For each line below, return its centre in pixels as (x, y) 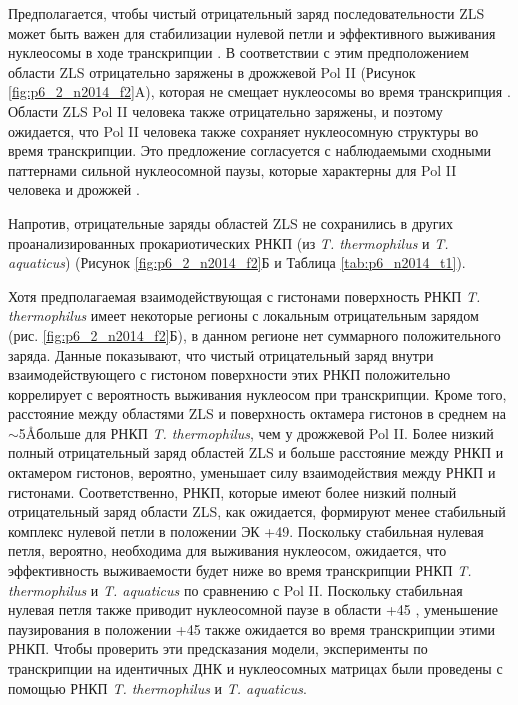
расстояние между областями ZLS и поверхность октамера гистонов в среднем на (257, 413)
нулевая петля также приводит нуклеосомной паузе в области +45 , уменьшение (253, 609)
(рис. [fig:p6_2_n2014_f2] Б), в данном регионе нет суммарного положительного (254, 334)
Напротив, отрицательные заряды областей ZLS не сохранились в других (231, 222)
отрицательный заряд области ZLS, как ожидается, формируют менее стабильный (257, 511)
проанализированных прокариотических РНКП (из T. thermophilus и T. (228, 242)
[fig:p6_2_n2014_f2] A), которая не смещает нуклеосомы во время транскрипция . (259, 91)
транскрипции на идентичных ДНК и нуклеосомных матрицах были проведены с (255, 668)
